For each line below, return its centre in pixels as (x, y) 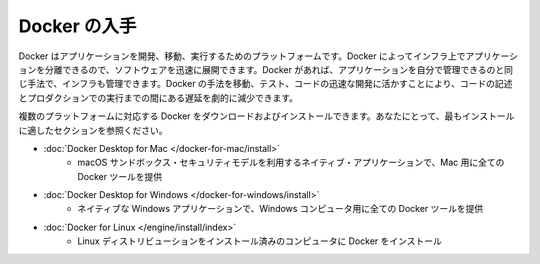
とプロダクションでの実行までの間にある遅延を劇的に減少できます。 (158, 97)
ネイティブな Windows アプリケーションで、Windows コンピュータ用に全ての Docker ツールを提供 (280, 209)
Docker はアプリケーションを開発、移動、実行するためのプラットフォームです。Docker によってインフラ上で (242, 56)
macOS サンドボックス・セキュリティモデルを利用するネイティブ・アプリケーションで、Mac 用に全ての (291, 162)
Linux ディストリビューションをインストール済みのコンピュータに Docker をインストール (259, 241)
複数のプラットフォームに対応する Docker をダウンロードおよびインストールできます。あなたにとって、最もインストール (266, 116)
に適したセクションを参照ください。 (93, 130)
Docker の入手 (77, 26)
